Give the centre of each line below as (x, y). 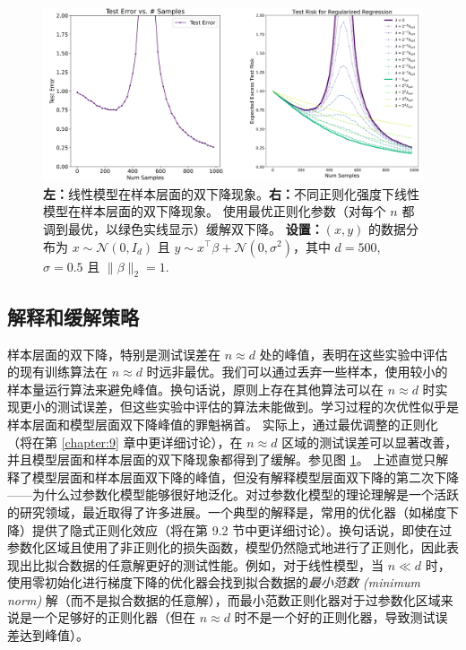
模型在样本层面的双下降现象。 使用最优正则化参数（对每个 (215, 211)
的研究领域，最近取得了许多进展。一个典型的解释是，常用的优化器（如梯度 (227, 511)
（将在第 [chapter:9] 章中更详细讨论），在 (125, 442)
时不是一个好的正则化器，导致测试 (335, 617)
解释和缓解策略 (73, 316)
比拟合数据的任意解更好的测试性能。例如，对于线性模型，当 (207, 564)
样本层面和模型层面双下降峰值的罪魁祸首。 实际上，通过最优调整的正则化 (223, 424)
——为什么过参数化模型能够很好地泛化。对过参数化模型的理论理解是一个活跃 (233, 494)
